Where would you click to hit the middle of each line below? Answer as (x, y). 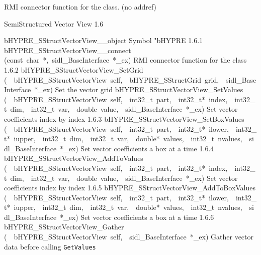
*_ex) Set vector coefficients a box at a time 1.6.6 (137, 217)
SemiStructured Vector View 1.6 (54, 23)
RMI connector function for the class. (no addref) (80, 7)
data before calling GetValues (50, 246)
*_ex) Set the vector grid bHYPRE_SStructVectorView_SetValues (139, 89)
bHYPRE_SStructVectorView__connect (68, 50)
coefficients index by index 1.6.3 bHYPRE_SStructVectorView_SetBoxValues (124, 118)
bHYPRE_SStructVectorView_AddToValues (74, 158)
